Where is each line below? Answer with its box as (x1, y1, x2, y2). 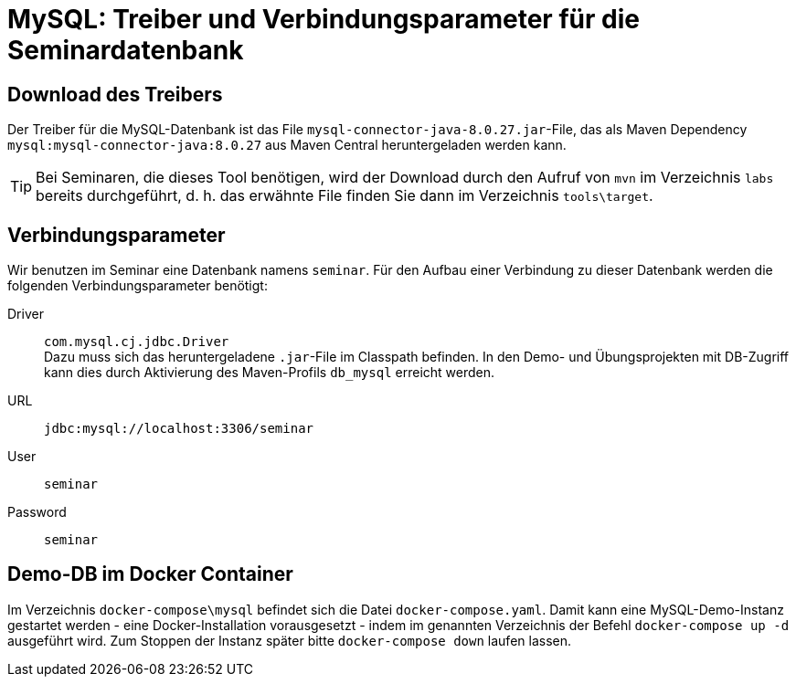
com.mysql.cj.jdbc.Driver (44, 334, 229, 350)
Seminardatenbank (7, 35, 244, 66)
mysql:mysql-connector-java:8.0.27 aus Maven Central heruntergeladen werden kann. (7, 137, 567, 153)
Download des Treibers (7, 82, 223, 106)
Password (7, 504, 67, 521)
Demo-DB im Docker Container (7, 563, 293, 586)
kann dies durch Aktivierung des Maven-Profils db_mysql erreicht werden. (44, 364, 495, 381)
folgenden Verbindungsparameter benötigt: (7, 278, 268, 294)
